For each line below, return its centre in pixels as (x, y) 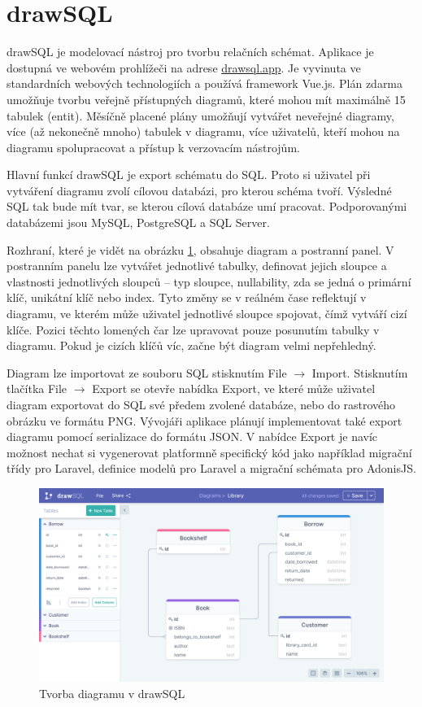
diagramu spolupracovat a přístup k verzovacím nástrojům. (153, 147)
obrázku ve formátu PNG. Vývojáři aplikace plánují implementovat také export (204, 420)
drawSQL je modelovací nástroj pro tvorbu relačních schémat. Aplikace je (190, 52)
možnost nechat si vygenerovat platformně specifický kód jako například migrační (209, 452)
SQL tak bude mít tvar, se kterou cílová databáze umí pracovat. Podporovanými (207, 206)
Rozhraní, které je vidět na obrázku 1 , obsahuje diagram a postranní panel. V (200, 249)
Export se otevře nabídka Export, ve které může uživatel (234, 388)
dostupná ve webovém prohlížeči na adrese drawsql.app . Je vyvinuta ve (184, 67)
